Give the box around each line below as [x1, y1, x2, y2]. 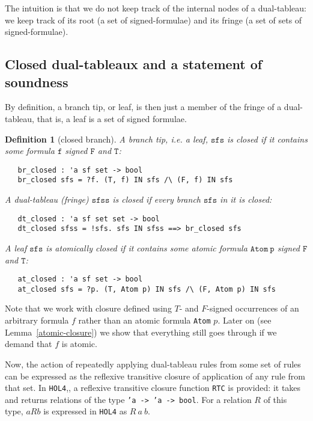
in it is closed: [220, 193, 272, 206]
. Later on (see [217, 314, 272, 327]
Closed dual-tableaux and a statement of [5, 55, 263, 73]
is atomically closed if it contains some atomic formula [46, 241, 248, 254]
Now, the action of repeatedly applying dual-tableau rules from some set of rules [5, 357, 301, 370]
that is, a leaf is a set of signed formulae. [37, 112, 187, 124]
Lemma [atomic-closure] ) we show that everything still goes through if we [5, 325, 277, 338]
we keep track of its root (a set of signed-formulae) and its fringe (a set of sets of [5, 13, 302, 26]
